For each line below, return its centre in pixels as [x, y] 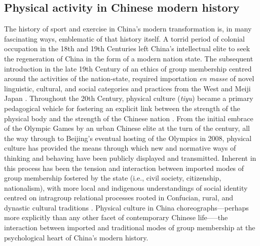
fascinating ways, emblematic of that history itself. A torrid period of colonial [124, 38]
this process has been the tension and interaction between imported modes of [124, 168]
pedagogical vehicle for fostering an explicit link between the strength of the [122, 108]
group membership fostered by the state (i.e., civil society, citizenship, [113, 178]
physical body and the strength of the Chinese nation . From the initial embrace [129, 118]
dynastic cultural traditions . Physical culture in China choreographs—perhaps [126, 207]
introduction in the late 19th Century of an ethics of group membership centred [128, 68]
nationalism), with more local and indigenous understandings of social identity [126, 187]
